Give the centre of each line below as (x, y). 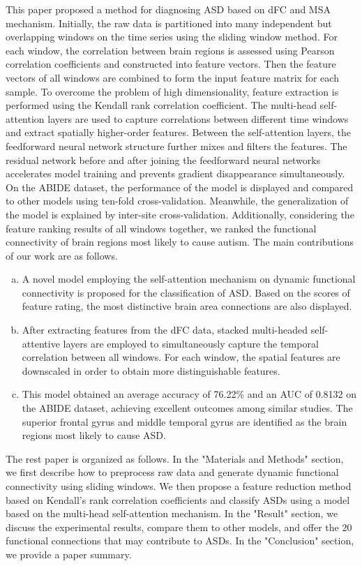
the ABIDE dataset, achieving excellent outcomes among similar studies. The (187, 408)
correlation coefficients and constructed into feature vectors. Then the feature (171, 64)
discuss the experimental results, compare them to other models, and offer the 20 (179, 527)
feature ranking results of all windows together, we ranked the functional (161, 228)
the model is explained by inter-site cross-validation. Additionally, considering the (180, 214)
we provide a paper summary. (69, 554)
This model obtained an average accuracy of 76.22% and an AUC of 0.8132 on (189, 394)
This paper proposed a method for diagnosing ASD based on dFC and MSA (168, 9)
